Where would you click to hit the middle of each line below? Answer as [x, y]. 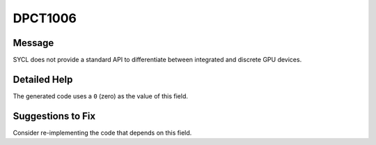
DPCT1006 [45, 18]
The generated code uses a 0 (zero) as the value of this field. [100, 96]
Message [33, 43]
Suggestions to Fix [54, 116]
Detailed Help [43, 79]
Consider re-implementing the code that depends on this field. [102, 132]
